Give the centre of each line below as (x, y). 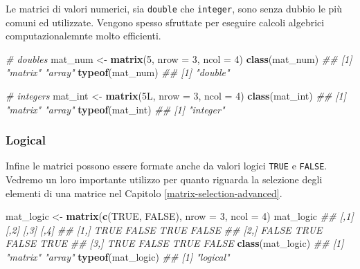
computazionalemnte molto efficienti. (83, 36)
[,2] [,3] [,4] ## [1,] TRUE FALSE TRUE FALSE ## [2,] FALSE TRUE (164, 229)
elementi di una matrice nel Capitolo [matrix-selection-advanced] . (144, 193)
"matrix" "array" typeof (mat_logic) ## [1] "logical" (118, 257)
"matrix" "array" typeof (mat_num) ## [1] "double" (118, 72)
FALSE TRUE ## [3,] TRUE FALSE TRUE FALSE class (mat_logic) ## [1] (175, 243)
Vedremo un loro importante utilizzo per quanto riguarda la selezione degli (164, 179)
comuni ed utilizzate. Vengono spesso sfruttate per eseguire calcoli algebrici (165, 22)
